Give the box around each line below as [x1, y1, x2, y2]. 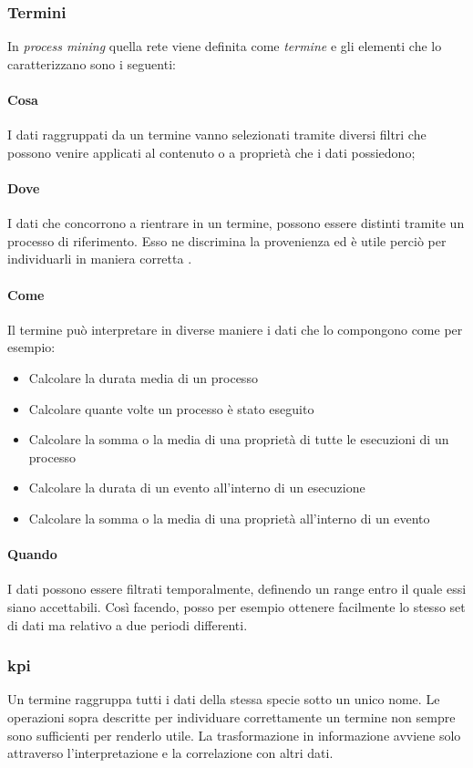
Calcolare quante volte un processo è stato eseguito [28, 399, 314, 418]
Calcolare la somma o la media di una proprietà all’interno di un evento [28, 508, 430, 527]
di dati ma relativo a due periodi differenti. [7, 615, 248, 634]
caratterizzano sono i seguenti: [7, 54, 176, 73]
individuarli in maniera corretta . [7, 249, 192, 268]
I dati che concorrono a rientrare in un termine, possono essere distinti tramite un [7, 213, 465, 233]
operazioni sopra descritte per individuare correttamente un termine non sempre [7, 707, 456, 726]
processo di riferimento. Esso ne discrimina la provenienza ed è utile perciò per [7, 231, 447, 250]
